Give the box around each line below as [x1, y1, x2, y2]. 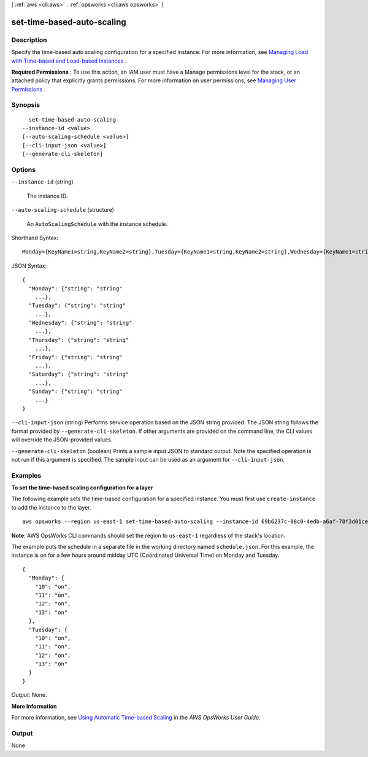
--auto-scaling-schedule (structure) [11, 206, 115, 214]
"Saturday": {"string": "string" [28, 371, 129, 378]
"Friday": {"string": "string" [28, 354, 123, 360]
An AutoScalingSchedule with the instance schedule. [26, 220, 168, 227]
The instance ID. [26, 192, 68, 200]
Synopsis [11, 101, 40, 109]
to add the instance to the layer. [11, 503, 91, 511]
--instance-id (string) [11, 178, 74, 185]
